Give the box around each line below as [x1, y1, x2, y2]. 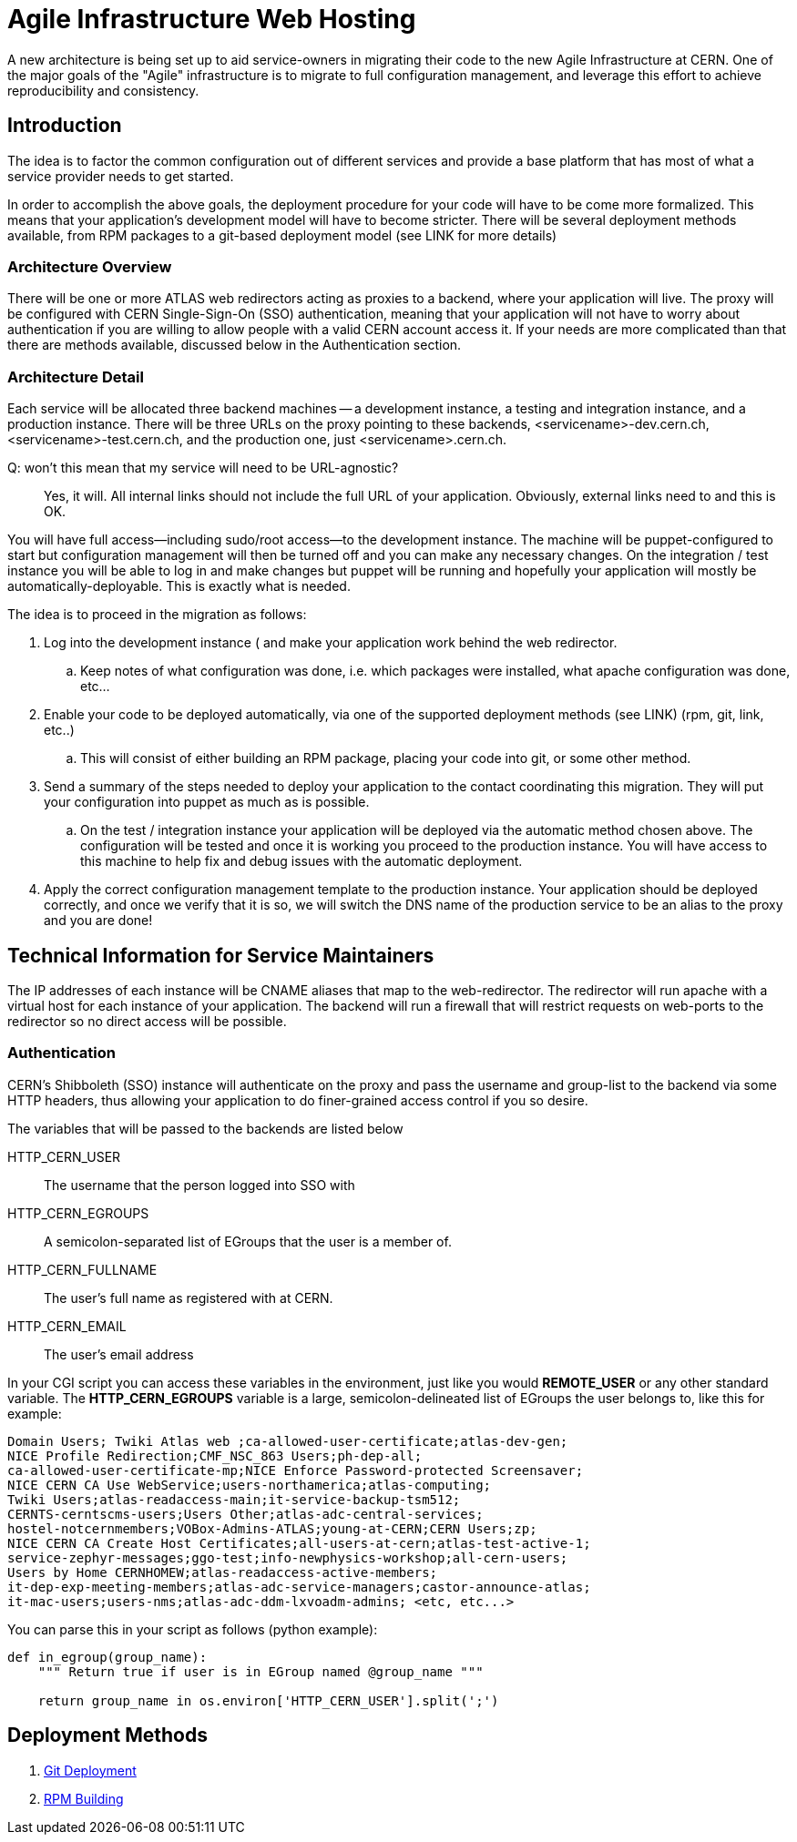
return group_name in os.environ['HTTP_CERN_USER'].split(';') [37, 1693, 499, 1708]
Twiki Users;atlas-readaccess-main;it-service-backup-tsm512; [7, 1491, 461, 1507]
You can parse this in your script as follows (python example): [7, 1621, 378, 1637]
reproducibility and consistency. [7, 82, 199, 98]
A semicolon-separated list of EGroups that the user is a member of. [44, 1233, 452, 1249]
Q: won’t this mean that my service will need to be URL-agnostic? [7, 460, 399, 476]
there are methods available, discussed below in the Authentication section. [7, 337, 462, 353]
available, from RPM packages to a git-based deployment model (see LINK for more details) [7, 227, 557, 243]
